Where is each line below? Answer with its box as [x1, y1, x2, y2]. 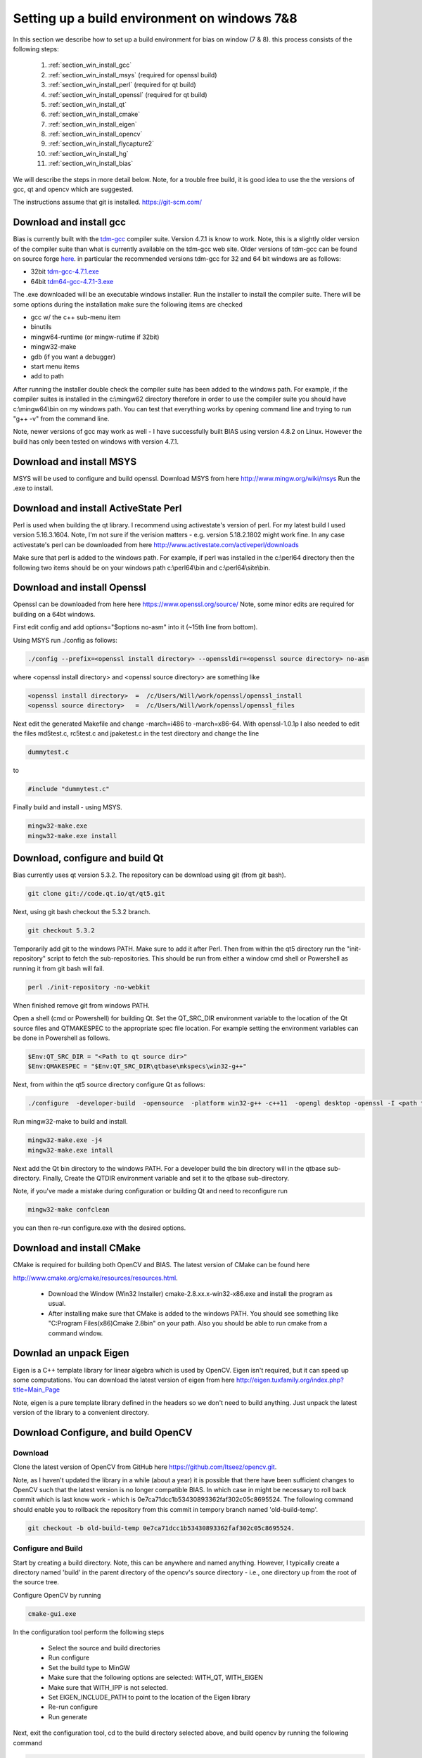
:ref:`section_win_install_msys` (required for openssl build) [48, 70, 217, 79]
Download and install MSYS [13, 456, 137, 468]
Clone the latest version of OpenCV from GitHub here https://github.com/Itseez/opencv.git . [13, 1463, 277, 1471]
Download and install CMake [13, 1242, 141, 1255]
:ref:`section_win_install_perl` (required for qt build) [48, 81, 196, 89]
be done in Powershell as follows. [13, 1034, 110, 1042]
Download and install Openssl [13, 582, 147, 594]
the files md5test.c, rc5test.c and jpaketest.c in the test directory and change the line [13, 729, 260, 738]
